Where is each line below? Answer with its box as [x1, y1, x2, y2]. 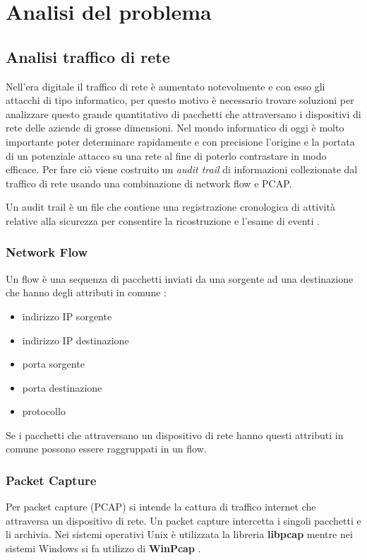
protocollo [22, 404, 66, 419]
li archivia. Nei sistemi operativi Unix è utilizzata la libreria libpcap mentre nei [6, 527, 353, 542]
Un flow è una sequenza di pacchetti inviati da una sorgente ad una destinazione [6, 271, 354, 286]
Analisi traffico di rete [6, 45, 170, 67]
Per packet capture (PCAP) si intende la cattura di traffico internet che [6, 499, 316, 514]
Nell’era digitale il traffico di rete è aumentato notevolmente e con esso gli [6, 78, 325, 93]
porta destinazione [22, 380, 102, 395]
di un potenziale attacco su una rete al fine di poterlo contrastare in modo [6, 148, 327, 163]
